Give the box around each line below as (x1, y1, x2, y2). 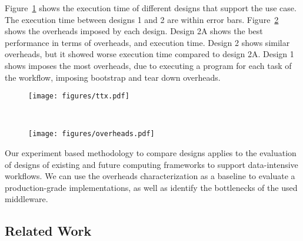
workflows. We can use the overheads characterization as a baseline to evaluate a (5, 170, 295, 182)
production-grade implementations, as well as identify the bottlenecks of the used (5, 181, 298, 193)
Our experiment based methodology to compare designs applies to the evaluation (5, 147, 297, 159)
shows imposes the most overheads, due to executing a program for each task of (5, 59, 292, 71)
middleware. (5, 193, 48, 205)
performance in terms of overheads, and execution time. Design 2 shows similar (5, 36, 290, 48)
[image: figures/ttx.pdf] (28, 92, 129, 101)
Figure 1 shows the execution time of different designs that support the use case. (5, 2, 297, 14)
